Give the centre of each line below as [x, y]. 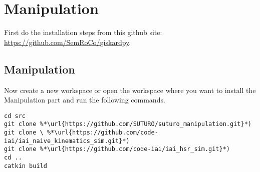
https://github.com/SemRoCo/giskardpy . [68, 42]
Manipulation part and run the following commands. [85, 100]
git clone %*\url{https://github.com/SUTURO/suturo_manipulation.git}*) [128, 124]
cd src [15, 116]
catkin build [26, 166]
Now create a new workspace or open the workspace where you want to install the [130, 90]
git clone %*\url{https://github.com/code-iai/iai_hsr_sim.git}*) [117, 149]
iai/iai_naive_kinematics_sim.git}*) [67, 141]
